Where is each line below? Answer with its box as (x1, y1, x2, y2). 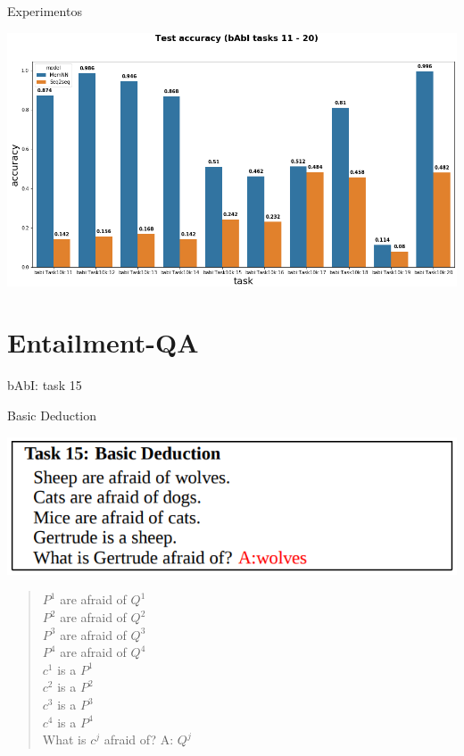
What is (42, 730, 87, 749)
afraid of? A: (104, 730, 174, 749)
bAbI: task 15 (7, 376, 82, 395)
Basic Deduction (7, 405, 97, 424)
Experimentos (7, 2, 82, 20)
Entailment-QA (7, 324, 199, 361)
